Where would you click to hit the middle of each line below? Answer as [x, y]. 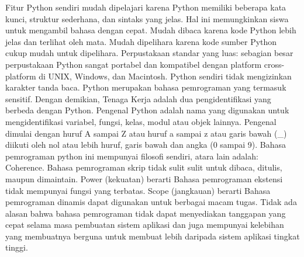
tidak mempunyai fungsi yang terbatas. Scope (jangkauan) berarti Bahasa [138, 190]
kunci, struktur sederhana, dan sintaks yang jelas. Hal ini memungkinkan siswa [147, 18]
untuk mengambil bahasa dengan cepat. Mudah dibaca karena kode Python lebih [151, 30]
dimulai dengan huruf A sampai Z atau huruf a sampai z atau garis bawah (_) [146, 133]
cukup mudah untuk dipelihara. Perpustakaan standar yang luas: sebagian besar [149, 53]
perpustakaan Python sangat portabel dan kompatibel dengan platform [134, 64]
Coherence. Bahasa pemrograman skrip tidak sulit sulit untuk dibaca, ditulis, [144, 167]
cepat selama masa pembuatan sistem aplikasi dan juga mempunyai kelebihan [145, 225]
